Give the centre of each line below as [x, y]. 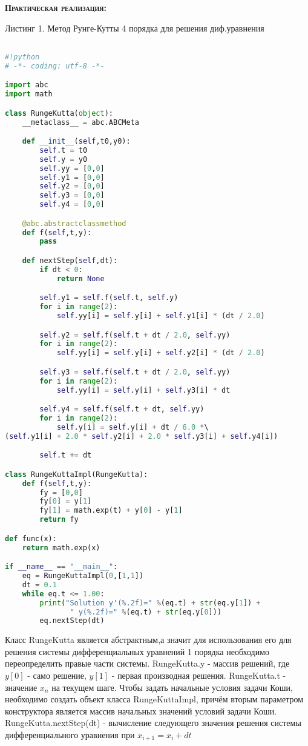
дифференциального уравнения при [70, 734]
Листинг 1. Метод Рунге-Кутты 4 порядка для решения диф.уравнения [135, 28]
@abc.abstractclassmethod [74, 223]
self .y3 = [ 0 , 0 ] [72, 195]
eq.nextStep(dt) [72, 621]
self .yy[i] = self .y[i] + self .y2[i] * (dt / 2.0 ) [161, 353]
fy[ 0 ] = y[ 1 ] [66, 501]
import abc [27, 85]
